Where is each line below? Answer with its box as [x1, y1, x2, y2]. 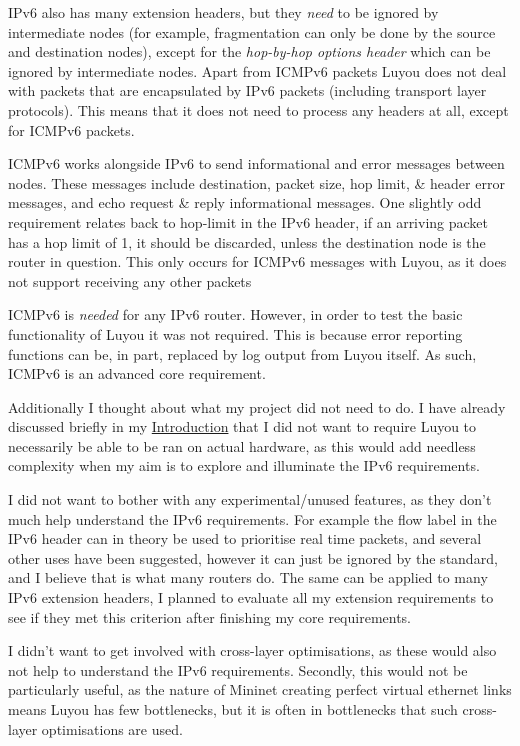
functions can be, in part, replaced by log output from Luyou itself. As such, [8, 343, 477, 364]
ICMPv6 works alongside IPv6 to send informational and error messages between [8, 153, 505, 174]
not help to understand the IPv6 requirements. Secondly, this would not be [8, 659, 468, 680]
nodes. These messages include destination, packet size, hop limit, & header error [8, 172, 505, 193]
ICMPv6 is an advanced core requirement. [8, 363, 266, 384]
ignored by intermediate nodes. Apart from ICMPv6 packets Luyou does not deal [8, 60, 507, 81]
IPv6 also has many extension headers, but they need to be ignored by [8, 2, 439, 22]
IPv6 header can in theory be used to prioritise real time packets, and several [8, 528, 482, 549]
